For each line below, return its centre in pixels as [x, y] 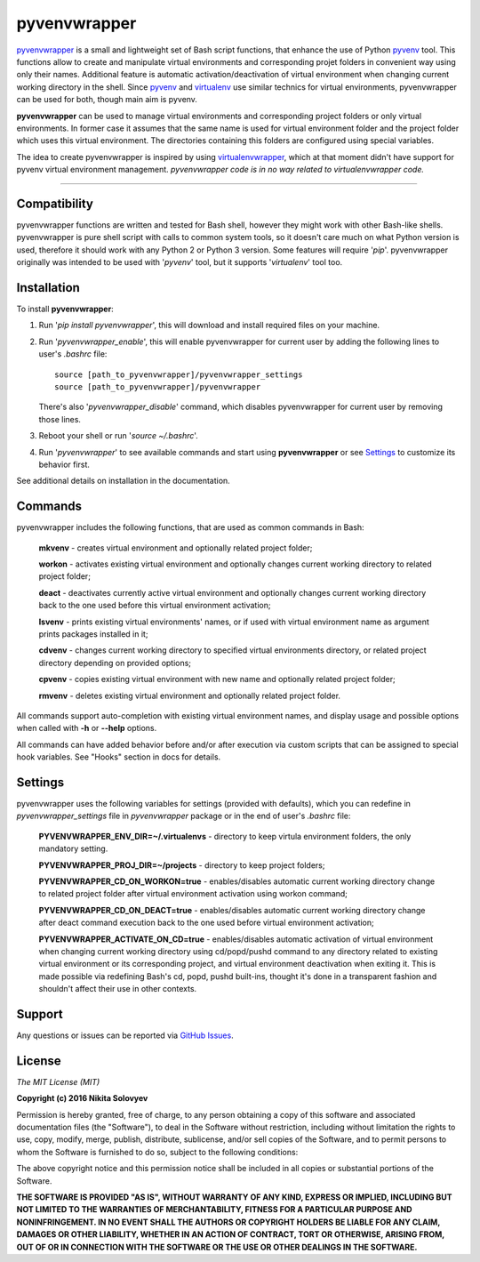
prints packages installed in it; [93, 634]
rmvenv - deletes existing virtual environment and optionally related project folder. [190, 695]
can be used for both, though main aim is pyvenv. [107, 100]
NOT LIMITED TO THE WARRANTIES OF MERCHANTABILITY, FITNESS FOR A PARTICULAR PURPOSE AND [214, 1210]
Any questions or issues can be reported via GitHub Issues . [125, 1035]
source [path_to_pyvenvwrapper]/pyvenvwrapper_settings [179, 374]
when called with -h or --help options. [87, 728]
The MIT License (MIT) [58, 1081]
